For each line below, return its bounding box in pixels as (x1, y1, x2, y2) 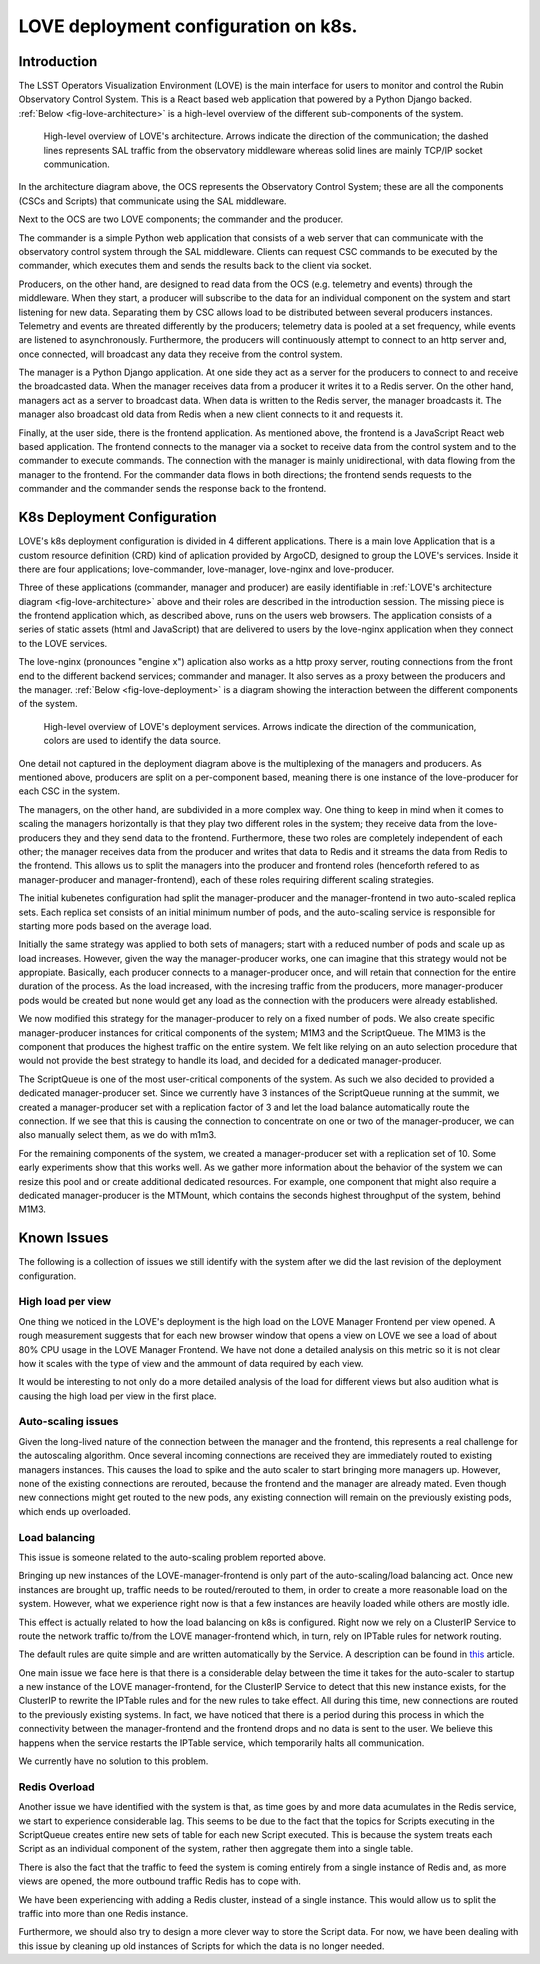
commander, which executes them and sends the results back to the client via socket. (18, 260, 372, 272)
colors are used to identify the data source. (43, 735, 222, 747)
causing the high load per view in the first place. (18, 1390, 217, 1402)
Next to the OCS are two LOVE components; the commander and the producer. (18, 213, 344, 225)
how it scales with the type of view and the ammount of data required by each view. (18, 1357, 364, 1369)
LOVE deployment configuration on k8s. (18, 15, 358, 37)
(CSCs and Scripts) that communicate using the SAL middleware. (18, 195, 287, 207)
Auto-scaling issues (18, 1415, 119, 1429)
